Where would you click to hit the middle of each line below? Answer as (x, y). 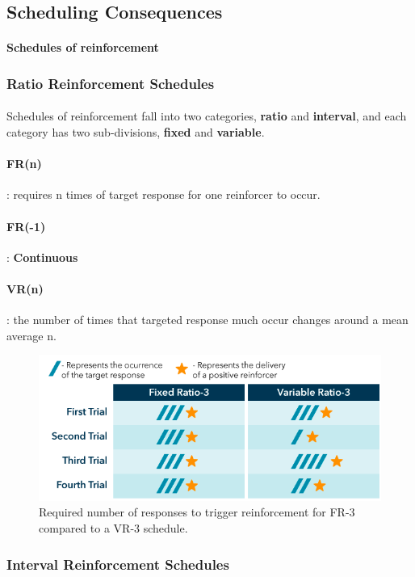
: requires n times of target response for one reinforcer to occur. (163, 194)
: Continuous (42, 257)
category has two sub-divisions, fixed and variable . (136, 132)
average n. (31, 335)
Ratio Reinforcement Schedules (111, 83)
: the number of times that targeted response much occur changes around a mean (207, 320)
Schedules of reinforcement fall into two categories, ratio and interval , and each (207, 116)
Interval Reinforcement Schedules (118, 564)
